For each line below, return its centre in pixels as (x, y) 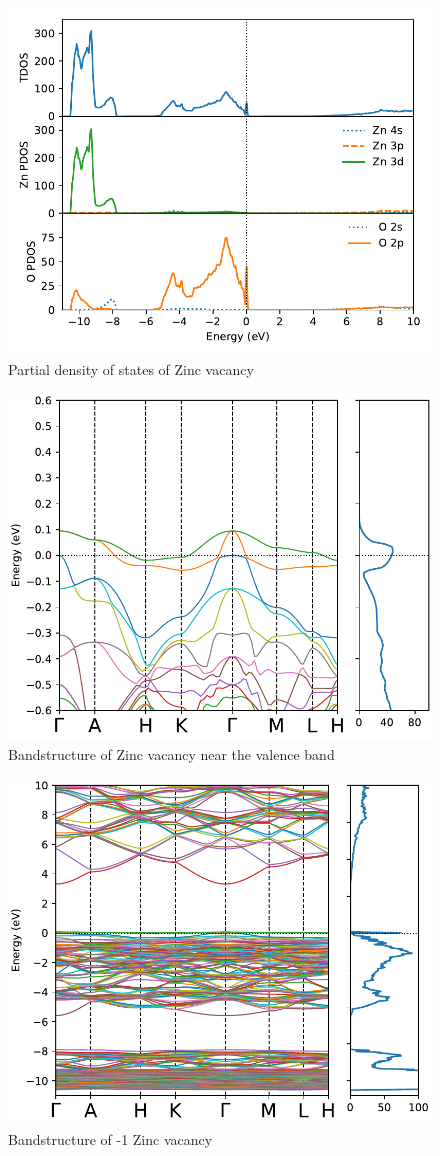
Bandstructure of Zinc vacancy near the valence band (171, 753)
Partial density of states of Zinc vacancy (131, 368)
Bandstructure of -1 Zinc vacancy (110, 1138)
